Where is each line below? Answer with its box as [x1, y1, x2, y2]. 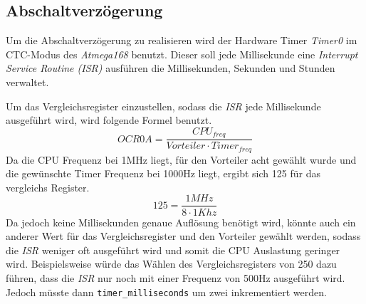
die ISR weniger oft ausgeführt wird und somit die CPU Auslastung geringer [6, 242, 340, 257]
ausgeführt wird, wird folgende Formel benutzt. [6, 112, 212, 127]
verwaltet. [6, 74, 49, 89]
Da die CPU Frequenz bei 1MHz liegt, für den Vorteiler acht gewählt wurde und [6, 152, 357, 167]
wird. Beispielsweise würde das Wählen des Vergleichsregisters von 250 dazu [6, 256, 337, 271]
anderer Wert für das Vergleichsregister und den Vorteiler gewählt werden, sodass [6, 229, 361, 243]
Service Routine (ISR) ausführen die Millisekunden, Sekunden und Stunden [6, 61, 335, 75]
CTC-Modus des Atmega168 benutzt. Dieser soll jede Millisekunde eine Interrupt [6, 46, 358, 61]
